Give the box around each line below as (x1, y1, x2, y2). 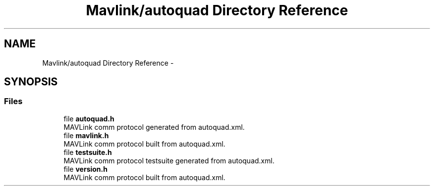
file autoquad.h (63, 114, 114, 123)
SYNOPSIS (4, 76, 58, 88)
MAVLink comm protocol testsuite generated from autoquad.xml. (63, 156, 274, 165)
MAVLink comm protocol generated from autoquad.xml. (63, 122, 245, 131)
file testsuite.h (63, 148, 112, 156)
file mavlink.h (63, 131, 109, 140)
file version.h (63, 164, 108, 173)
